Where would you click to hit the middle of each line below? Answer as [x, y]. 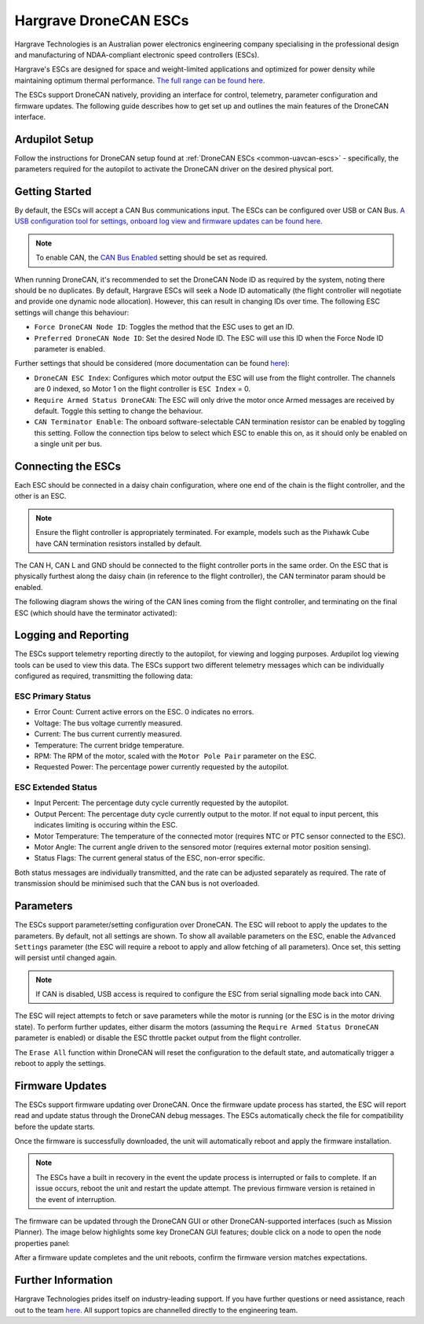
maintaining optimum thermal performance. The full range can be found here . [140, 80]
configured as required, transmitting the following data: [104, 676]
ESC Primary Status [53, 696]
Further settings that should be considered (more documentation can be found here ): [152, 363]
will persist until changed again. [66, 958]
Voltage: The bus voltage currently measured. [108, 723]
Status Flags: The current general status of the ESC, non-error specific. [150, 858]
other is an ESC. [40, 496]
